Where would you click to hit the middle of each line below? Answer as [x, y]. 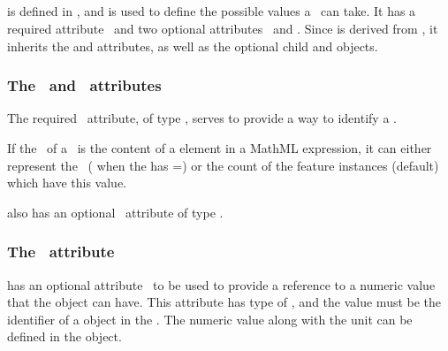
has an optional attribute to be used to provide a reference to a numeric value [221, 284]
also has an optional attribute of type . [115, 212]
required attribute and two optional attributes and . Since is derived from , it [223, 28]
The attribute [61, 252]
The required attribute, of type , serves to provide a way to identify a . [202, 118]
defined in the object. [65, 336]
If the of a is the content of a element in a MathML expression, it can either [220, 147]
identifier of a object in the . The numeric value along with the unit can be [210, 319]
